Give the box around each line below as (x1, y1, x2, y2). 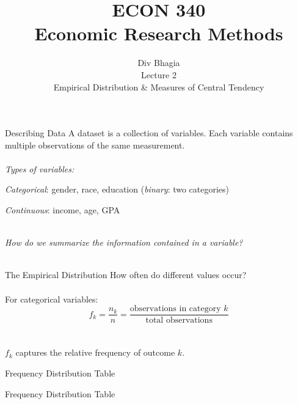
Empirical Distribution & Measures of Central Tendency (53, 80, 264, 93)
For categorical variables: (5, 292, 98, 305)
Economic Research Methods (34, 21, 283, 46)
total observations (145, 316, 213, 325)
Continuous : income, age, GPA (5, 204, 120, 216)
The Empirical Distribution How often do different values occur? (5, 268, 247, 281)
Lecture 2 (141, 68, 176, 81)
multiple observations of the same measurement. (5, 138, 185, 151)
